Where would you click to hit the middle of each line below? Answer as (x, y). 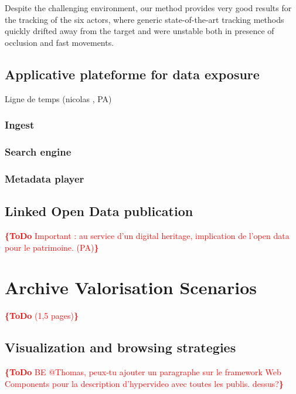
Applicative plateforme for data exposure (132, 74)
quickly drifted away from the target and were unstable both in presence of (140, 31)
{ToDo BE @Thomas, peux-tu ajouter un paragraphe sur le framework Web (143, 372)
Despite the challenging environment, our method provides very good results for (148, 8)
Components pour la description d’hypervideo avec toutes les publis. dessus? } (144, 383)
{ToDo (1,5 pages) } (42, 316)
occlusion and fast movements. (59, 42)
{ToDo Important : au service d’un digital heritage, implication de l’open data (147, 235)
